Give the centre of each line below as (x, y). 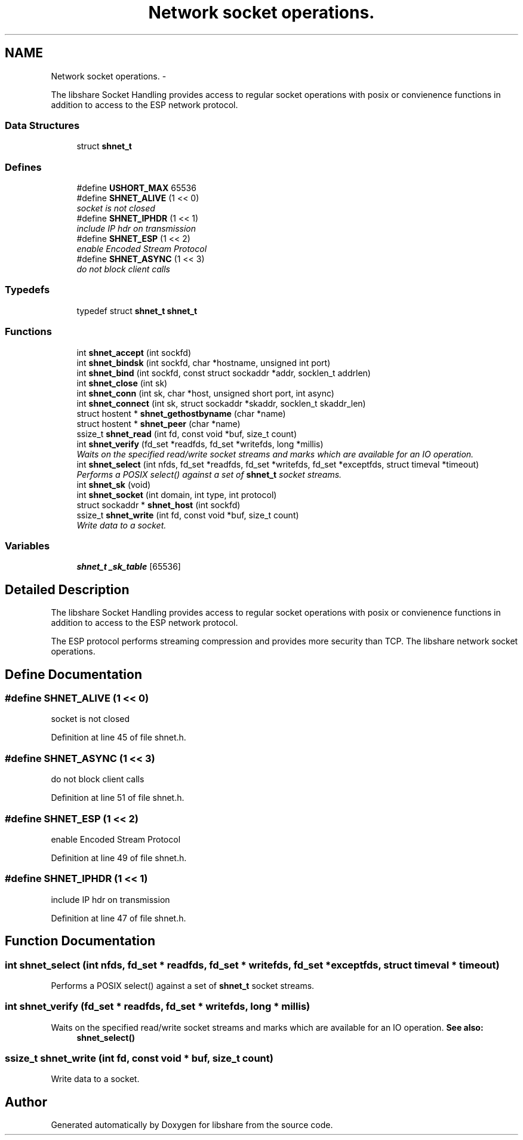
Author (26, 1102)
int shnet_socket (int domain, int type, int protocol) (177, 494)
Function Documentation (80, 941)
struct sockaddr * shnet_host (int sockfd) (159, 505)
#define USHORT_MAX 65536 (136, 188)
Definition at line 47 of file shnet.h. (119, 918)
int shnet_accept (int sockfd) (134, 352)
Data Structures (42, 125)
